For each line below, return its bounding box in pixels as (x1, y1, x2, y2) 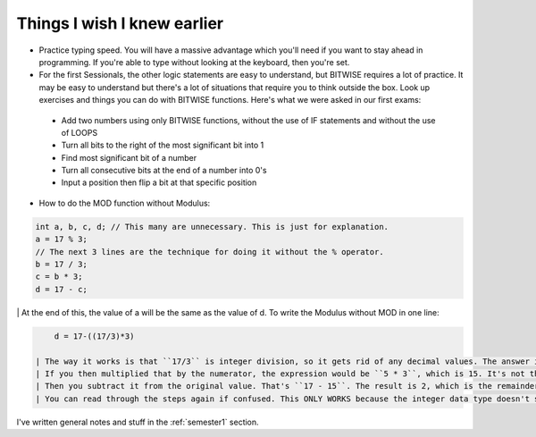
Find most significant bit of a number (61, 152, 197, 163)
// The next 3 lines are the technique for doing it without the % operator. (35, 247, 384, 256)
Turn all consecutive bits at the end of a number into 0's (61, 165, 267, 176)
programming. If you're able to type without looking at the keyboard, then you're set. (38, 56, 350, 67)
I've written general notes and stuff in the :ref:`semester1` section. (16, 416, 259, 427)
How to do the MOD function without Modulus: (38, 197, 211, 208)
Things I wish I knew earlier (16, 13, 223, 33)
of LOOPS (61, 127, 98, 138)
